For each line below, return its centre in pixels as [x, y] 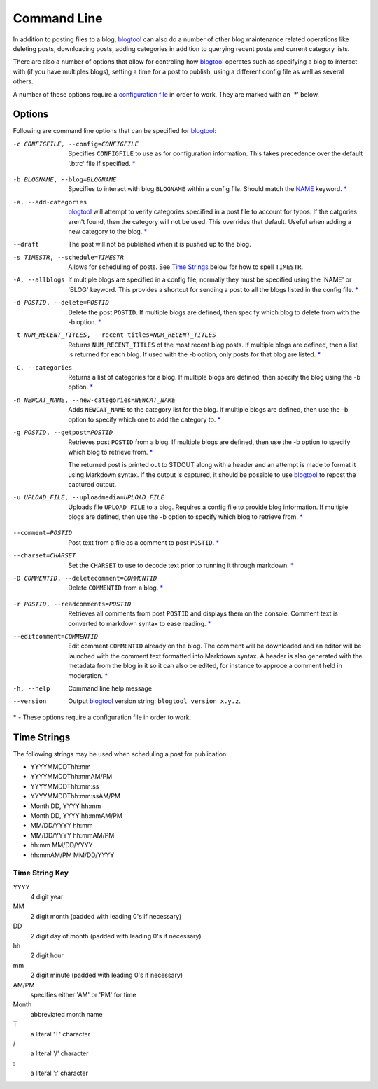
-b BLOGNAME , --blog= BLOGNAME [65, 179]
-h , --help [31, 688]
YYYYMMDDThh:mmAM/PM [71, 777]
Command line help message [110, 688]
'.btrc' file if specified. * [102, 163]
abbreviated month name [66, 1014]
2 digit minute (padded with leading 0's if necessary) [107, 975]
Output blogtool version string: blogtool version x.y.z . [154, 701]
